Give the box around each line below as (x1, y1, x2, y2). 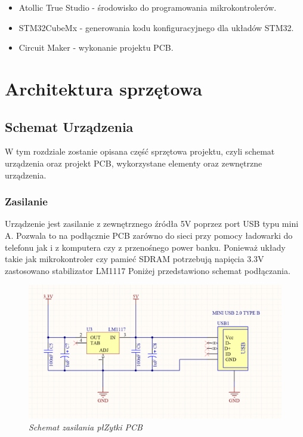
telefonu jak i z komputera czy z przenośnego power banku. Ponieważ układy (5, 241, 286, 253)
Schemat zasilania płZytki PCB (29, 420, 143, 433)
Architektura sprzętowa (5, 76, 202, 100)
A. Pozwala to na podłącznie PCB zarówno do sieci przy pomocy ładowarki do (5, 229, 293, 241)
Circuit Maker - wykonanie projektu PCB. (18, 41, 174, 54)
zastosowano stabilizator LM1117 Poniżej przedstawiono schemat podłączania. (5, 264, 290, 276)
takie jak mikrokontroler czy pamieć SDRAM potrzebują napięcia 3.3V (5, 253, 264, 265)
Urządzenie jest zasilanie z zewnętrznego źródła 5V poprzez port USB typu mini (5, 217, 299, 230)
